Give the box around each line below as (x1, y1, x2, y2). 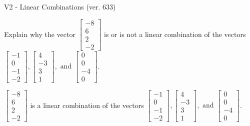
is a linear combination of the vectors (30, 99, 144, 110)
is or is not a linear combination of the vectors (104, 28, 246, 39)
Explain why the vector (4, 28, 75, 39)
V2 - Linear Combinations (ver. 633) (4, 1, 116, 11)
